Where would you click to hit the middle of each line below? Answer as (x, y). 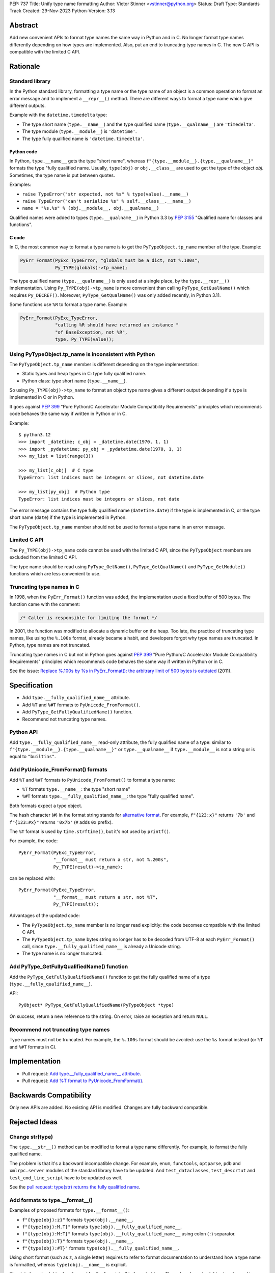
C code (17, 238)
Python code (23, 151)
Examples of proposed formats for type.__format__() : (70, 1210)
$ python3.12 (35, 435)
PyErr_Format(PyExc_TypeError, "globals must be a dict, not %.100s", (110, 260)
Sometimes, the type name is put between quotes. (62, 175)
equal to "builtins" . (33, 757)
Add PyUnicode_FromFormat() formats (58, 770)
